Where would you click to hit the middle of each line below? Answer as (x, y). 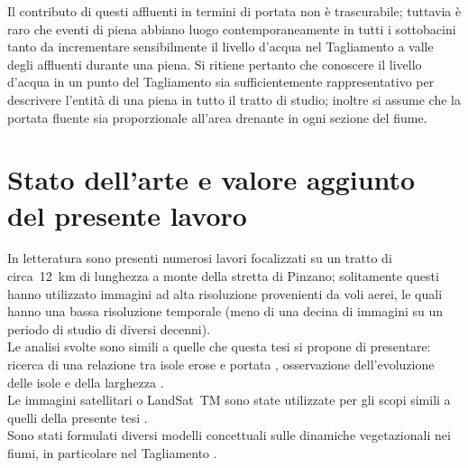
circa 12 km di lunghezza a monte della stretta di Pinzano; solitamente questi (223, 276)
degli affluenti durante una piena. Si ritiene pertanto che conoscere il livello (215, 64)
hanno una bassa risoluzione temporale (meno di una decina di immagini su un (225, 311)
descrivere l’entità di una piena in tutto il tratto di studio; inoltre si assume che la (234, 99)
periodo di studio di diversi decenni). (109, 328)
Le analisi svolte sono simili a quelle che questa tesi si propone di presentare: (219, 346)
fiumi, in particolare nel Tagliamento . (112, 453)
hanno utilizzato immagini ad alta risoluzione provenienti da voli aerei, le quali (225, 293)
